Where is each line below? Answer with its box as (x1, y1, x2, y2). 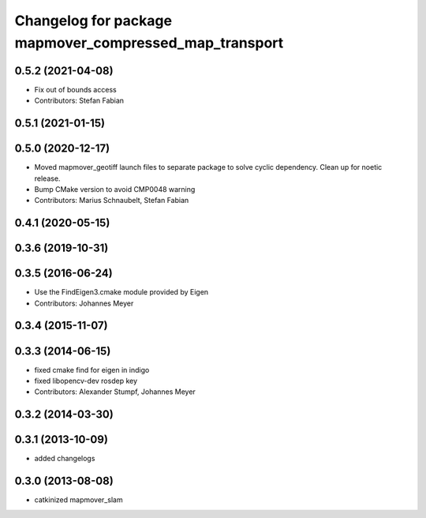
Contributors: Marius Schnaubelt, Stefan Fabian (34, 196, 189, 205)
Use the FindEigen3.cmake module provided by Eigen (34, 287, 209, 297)
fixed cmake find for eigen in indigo (34, 365, 150, 374)
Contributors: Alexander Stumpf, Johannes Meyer (34, 387, 196, 396)
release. (34, 174, 61, 183)
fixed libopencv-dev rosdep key (34, 376, 138, 385)
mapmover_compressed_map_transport (14, 34, 284, 51)
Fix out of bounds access (34, 84, 118, 94)
